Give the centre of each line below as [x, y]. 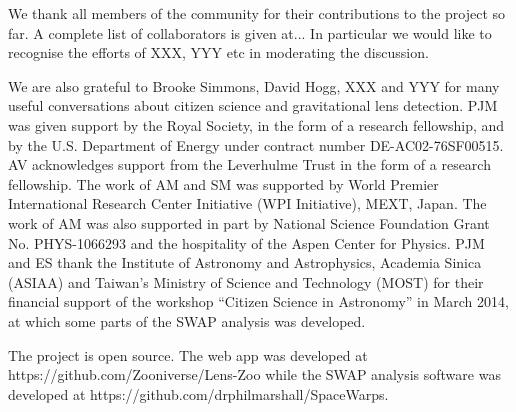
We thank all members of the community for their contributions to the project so [257, 13]
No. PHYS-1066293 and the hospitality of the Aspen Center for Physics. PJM [246, 242]
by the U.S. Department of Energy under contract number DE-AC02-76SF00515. [256, 144]
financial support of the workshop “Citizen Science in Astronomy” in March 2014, [258, 301]
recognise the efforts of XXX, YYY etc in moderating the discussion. [218, 52]
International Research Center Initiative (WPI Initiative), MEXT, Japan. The [247, 203]
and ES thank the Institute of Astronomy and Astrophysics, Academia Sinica [245, 262]
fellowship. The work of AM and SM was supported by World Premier [223, 183]
